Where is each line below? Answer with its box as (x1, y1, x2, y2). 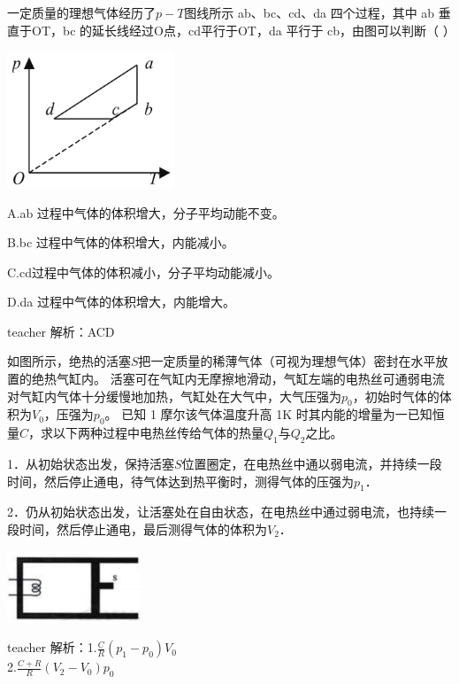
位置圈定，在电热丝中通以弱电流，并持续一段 (181, 455, 442, 473)
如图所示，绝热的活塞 (7, 352, 131, 370)
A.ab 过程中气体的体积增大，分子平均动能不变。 (7, 203, 285, 222)
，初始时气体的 (352, 386, 440, 405)
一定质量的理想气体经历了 (7, 4, 156, 21)
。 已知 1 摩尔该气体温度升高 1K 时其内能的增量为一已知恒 (104, 405, 445, 424)
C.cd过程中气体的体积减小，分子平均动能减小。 (7, 262, 279, 281)
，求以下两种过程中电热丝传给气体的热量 (28, 424, 264, 442)
